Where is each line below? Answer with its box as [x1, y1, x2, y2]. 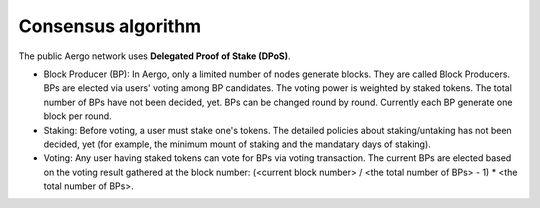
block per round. [43, 110, 112, 122]
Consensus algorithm [18, 15, 202, 37]
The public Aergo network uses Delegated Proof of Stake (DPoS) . [18, 50, 291, 62]
